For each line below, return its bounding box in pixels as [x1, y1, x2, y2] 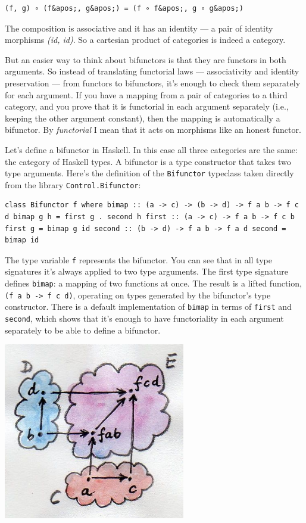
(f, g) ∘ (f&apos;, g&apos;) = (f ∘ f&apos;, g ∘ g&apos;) [5, 4, 243, 13]
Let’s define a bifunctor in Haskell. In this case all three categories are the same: [5, 143, 298, 155]
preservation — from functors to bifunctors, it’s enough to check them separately [5, 76, 301, 89]
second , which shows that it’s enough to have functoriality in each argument [5, 312, 284, 325]
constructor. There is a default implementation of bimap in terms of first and [5, 300, 292, 313]
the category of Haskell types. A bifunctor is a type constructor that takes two [5, 155, 291, 167]
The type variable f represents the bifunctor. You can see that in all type [5, 253, 272, 266]
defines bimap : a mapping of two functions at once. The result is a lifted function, [5, 277, 302, 289]
